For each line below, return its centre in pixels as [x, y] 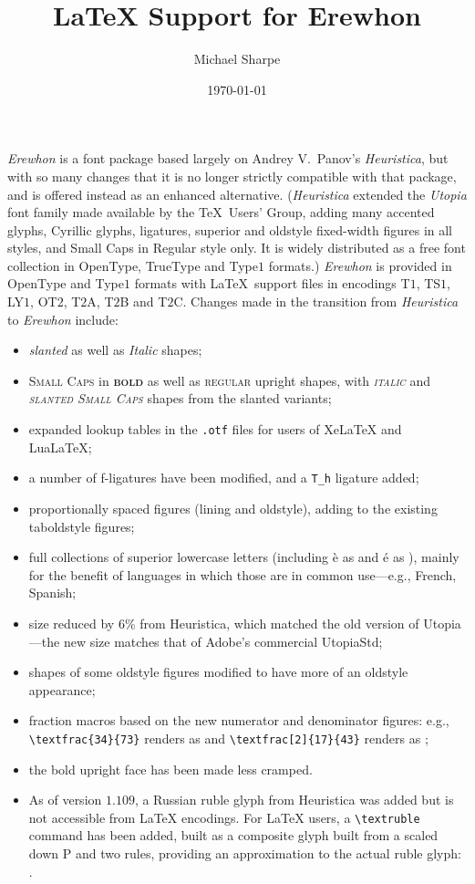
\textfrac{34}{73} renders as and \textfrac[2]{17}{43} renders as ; [228, 738]
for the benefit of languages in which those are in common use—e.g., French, [243, 574]
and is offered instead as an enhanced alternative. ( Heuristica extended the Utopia [237, 194]
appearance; [62, 689]
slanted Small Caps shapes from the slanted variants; [180, 398]
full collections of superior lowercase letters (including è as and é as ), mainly [244, 557]
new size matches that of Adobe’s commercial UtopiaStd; [223, 641]
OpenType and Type [66, 283]
